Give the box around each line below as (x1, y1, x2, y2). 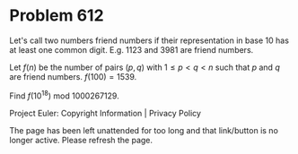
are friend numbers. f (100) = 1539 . (9, 71, 137, 81)
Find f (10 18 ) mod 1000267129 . (9, 89, 119, 101)
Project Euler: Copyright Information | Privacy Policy (9, 107, 202, 118)
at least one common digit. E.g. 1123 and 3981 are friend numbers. (9, 44, 254, 55)
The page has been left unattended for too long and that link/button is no (9, 124, 278, 135)
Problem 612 (9, 5, 105, 26)
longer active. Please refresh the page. (9, 134, 153, 145)
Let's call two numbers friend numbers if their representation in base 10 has (9, 35, 290, 46)
